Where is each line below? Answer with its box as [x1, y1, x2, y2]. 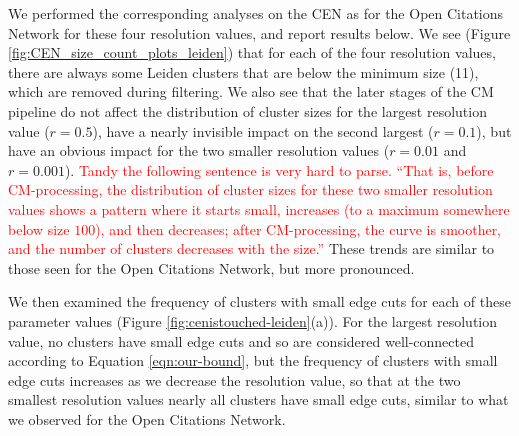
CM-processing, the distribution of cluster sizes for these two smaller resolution [8, 179, 493, 200]
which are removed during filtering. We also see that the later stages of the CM [8, 81, 494, 102]
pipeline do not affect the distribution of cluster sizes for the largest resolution [8, 100, 487, 121]
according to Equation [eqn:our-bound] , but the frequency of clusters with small [8, 350, 498, 371]
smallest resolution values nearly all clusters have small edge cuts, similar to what [8, 389, 509, 410]
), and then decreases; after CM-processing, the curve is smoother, [95, 218, 502, 239]
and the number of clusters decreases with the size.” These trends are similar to [8, 238, 495, 259]
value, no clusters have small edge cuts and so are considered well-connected [8, 330, 475, 351]
